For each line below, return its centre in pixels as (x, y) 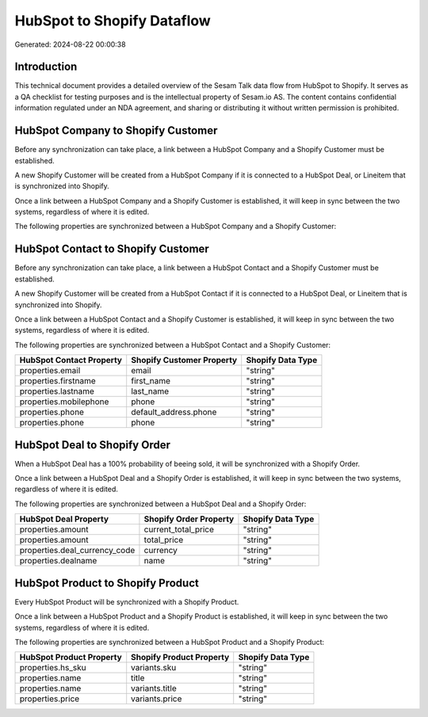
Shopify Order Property (189, 519)
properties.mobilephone (64, 402)
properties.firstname (58, 381)
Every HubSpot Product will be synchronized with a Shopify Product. (127, 601)
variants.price (157, 699)
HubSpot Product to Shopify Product (107, 583)
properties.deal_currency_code (77, 551)
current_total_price (179, 529)
